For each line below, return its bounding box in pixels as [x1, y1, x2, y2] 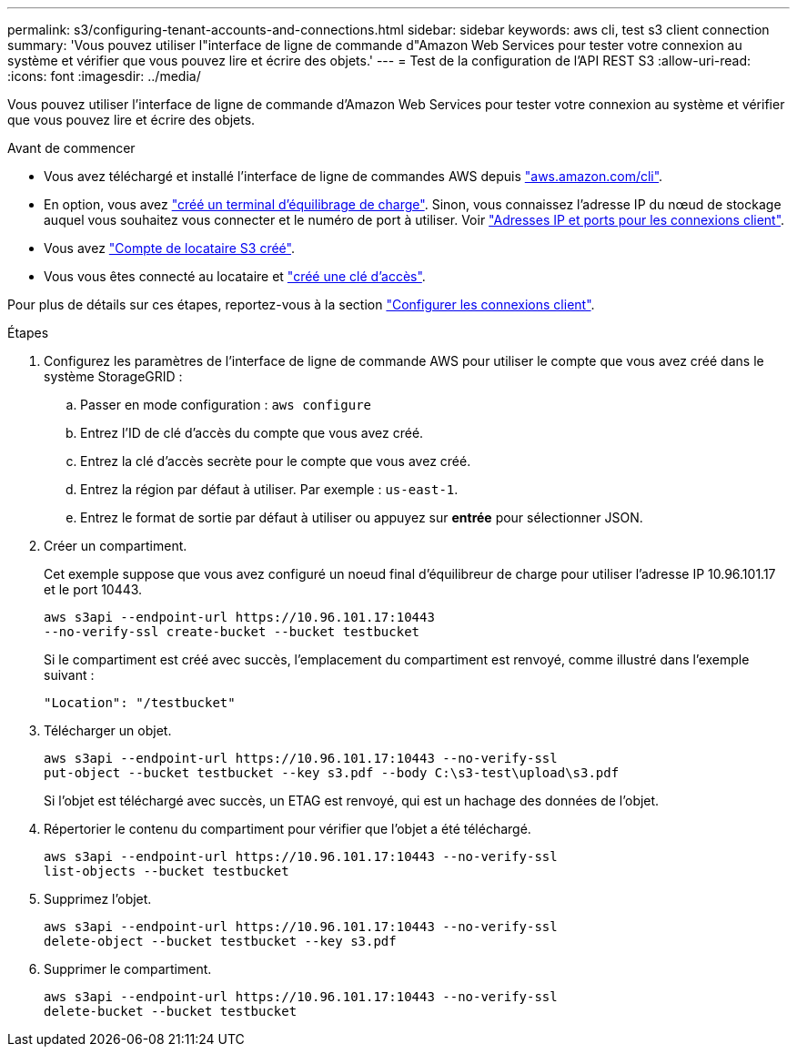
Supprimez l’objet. [44, 891, 152, 907]
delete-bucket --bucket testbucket [44, 1004, 298, 1019]
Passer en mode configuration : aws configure [80, 397, 372, 412]
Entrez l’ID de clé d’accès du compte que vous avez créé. [80, 425, 424, 441]
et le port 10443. [44, 582, 143, 597]
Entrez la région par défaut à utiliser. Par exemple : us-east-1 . [80, 481, 459, 497]
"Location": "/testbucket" [44, 695, 236, 710]
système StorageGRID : [44, 369, 183, 384]
